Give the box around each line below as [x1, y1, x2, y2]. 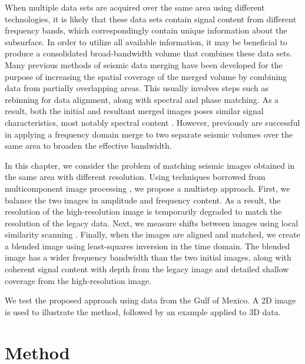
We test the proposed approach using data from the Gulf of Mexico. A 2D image [5, 294, 296, 306]
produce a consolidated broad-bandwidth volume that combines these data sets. [5, 47, 293, 59]
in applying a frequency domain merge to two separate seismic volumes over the [5, 128, 293, 140]
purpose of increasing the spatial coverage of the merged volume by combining [5, 70, 287, 82]
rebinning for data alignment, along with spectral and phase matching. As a [5, 93, 279, 105]
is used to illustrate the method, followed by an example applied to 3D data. [5, 305, 281, 318]
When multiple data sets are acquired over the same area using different [5, 1, 265, 13]
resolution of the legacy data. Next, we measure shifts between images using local [5, 216, 299, 229]
